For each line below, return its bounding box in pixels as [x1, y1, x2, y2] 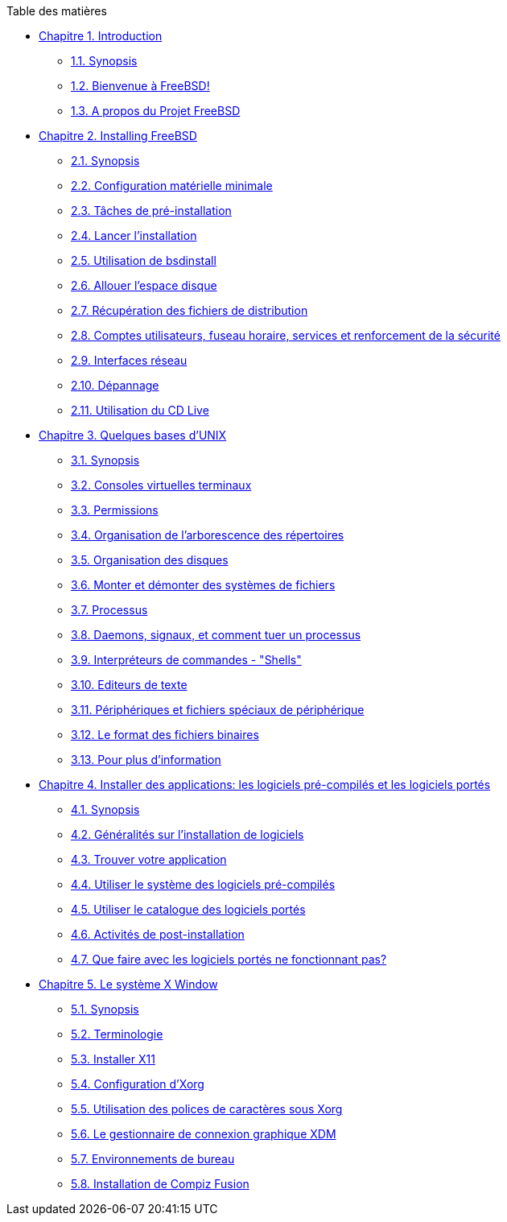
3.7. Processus [71, 603, 148, 617]
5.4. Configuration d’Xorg [71, 1077, 204, 1091]
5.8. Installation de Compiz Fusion [71, 1177, 249, 1191]
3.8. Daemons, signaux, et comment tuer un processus [71, 628, 361, 642]
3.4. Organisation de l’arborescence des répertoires [71, 528, 344, 542]
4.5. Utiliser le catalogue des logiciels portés [71, 902, 306, 916]
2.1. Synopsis [71, 154, 140, 167]
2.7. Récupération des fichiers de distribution [71, 303, 308, 317]
